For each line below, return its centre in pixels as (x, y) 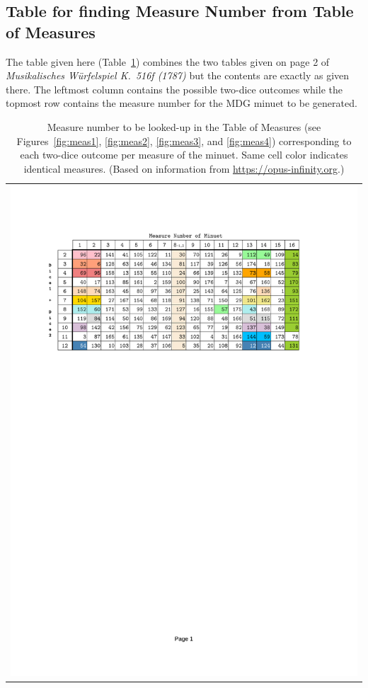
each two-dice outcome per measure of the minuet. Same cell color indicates (184, 155)
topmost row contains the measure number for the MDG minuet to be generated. (182, 103)
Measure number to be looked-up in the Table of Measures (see (184, 126)
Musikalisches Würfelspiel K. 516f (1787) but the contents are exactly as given (178, 75)
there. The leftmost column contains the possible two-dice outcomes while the (174, 89)
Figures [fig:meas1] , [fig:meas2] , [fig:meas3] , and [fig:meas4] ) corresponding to (184, 141)
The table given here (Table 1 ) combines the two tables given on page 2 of (168, 61)
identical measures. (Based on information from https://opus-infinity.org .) (184, 168)
